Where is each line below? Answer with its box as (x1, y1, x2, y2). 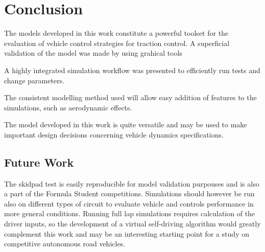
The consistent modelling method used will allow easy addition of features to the (4, 92, 257, 103)
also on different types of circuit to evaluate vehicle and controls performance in (4, 198, 254, 209)
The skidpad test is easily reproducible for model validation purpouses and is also (4, 178, 259, 189)
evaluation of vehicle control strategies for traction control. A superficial (4, 37, 230, 48)
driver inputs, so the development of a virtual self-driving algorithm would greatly (4, 218, 261, 229)
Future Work (4, 154, 74, 170)
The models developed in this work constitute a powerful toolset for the (4, 28, 229, 38)
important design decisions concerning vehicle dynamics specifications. (4, 129, 224, 140)
